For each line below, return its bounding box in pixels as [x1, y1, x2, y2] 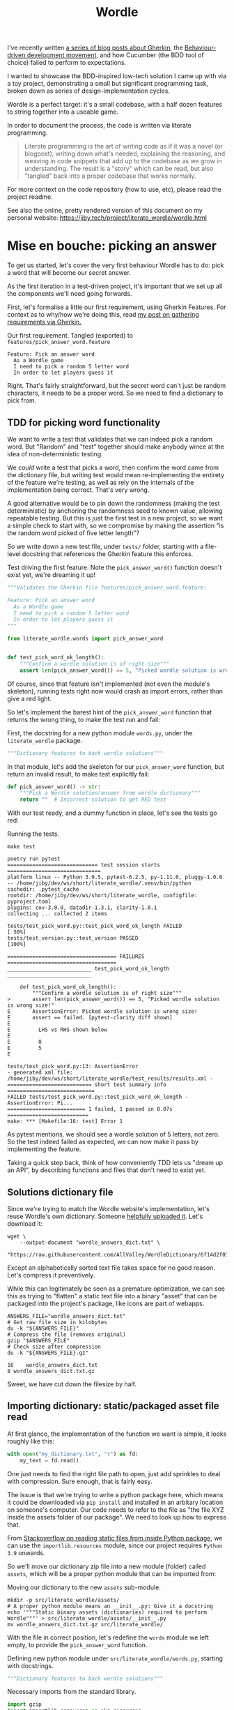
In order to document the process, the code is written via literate [7, 121, 192, 130]
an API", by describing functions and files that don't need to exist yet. [7, 1166, 206, 1174]
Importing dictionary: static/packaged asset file [7, 1400, 219, 1412]
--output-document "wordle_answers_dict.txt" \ [19, 1239, 160, 1246]
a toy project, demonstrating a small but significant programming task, [7, 80, 209, 88]
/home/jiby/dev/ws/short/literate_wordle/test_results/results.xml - [7, 1075, 214, 1082]
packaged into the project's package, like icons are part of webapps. [7, 1299, 205, 1307]
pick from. [7, 396, 37, 405]
